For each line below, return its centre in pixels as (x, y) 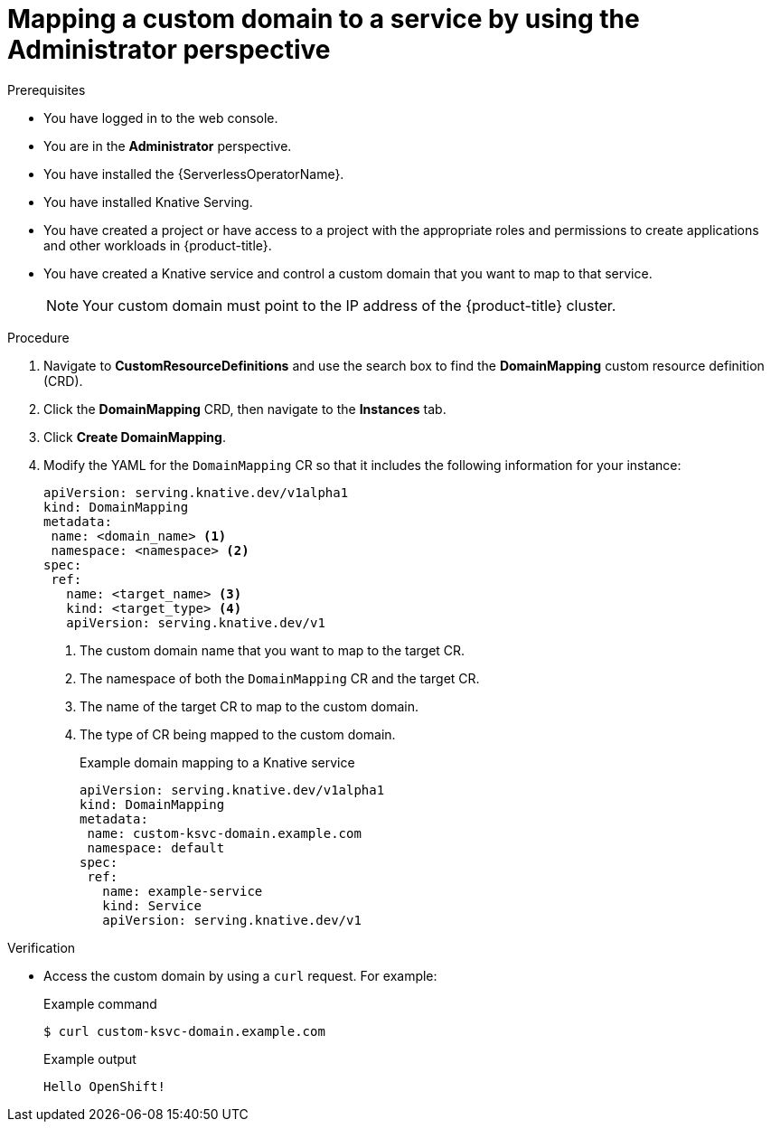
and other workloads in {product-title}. (158, 245)
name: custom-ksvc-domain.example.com (224, 833)
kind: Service (152, 905)
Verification (42, 947)
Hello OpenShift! (104, 1086)
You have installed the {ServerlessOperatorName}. (194, 174)
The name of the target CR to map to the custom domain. (249, 706)
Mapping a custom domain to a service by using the (324, 19)
